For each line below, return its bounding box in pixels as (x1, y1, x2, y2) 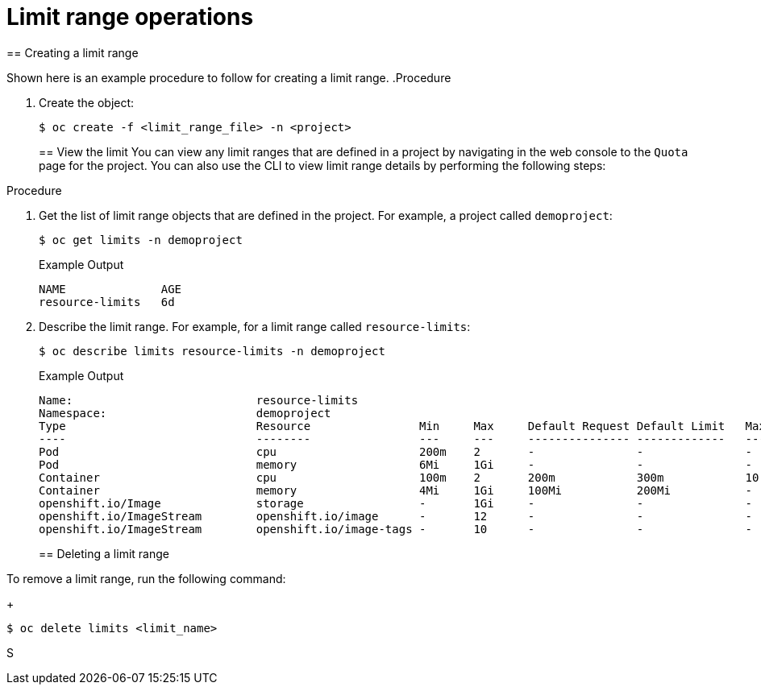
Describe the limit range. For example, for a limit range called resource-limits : (39, 319, 471, 333)
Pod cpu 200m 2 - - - (39, 445, 753, 458)
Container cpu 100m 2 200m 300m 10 (39, 470, 759, 484)
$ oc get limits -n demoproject (39, 233, 243, 246)
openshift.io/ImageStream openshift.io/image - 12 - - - (39, 509, 753, 523)
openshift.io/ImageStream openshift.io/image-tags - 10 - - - (39, 522, 753, 536)
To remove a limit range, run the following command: (6, 571, 286, 585)
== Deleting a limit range (39, 546, 169, 561)
